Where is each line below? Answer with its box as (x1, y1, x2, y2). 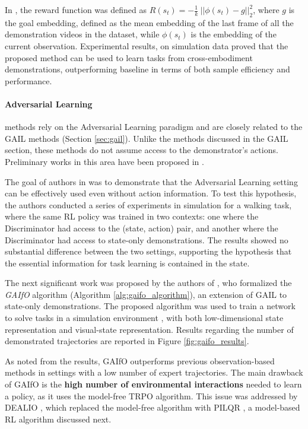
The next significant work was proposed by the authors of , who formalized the (5, 277, 292, 289)
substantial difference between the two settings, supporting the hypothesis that (5, 245, 292, 258)
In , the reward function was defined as (5, 4, 147, 15)
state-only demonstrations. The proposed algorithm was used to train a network (5, 300, 296, 312)
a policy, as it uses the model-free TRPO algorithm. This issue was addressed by (5, 389, 298, 402)
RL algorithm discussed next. (5, 412, 112, 425)
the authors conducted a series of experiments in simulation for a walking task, (5, 198, 292, 211)
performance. (5, 74, 52, 87)
